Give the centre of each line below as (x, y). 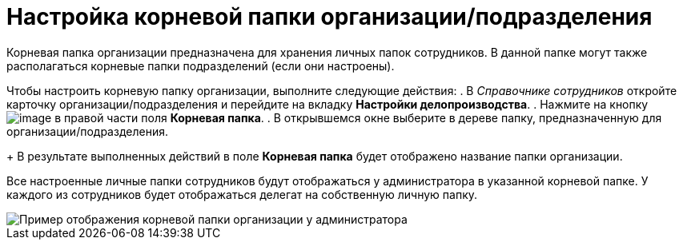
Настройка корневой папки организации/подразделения (329, 17)
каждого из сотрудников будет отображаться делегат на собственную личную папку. (242, 194)
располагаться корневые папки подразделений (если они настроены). (201, 65)
